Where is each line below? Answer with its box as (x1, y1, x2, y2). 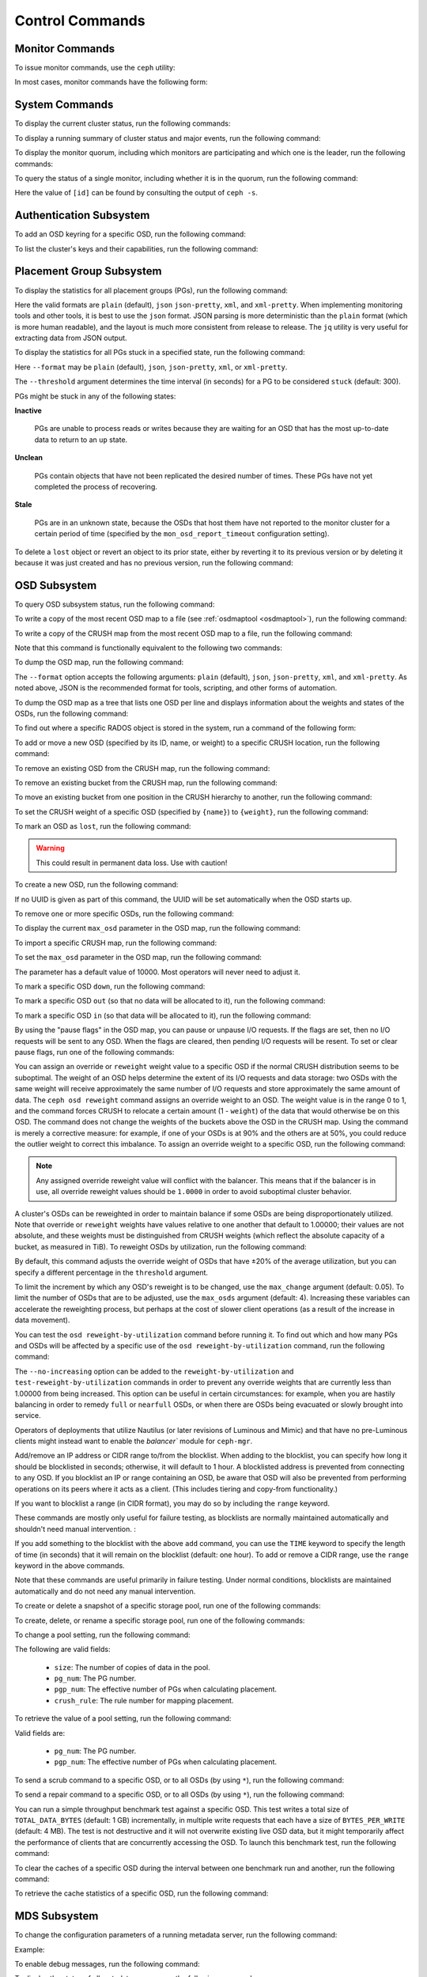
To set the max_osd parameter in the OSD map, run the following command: (14, 953, 263, 962)
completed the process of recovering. (34, 482, 158, 491)
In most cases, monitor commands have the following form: (14, 77, 209, 87)
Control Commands (14, 12, 145, 29)
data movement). (14, 1315, 70, 1325)
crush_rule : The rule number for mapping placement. (54, 1695, 234, 1705)
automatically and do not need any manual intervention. (14, 1586, 196, 1596)
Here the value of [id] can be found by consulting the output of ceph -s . (14, 188, 259, 198)
